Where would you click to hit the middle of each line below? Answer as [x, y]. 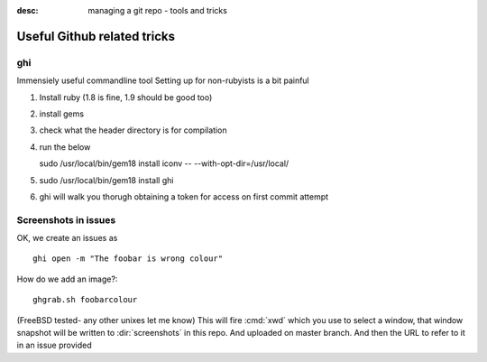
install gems [62, 114]
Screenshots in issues [66, 219]
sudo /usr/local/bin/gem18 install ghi [106, 180]
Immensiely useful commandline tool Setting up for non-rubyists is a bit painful [163, 80]
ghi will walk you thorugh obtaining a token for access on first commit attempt [184, 196]
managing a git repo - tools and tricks [157, 10]
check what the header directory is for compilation [133, 130]
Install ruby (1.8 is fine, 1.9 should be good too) [126, 97]
